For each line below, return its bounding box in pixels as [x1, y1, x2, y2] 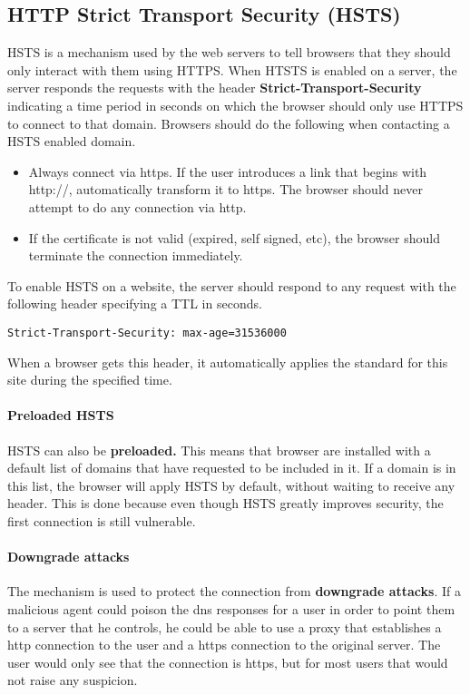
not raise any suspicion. [7, 671, 138, 690]
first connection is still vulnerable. [7, 511, 196, 530]
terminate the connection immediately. [28, 246, 243, 265]
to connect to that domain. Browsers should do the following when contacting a [7, 113, 450, 132]
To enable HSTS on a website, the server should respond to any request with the [7, 276, 456, 295]
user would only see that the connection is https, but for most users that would [7, 652, 448, 671]
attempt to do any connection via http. [28, 197, 247, 216]
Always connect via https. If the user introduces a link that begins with [28, 162, 427, 181]
